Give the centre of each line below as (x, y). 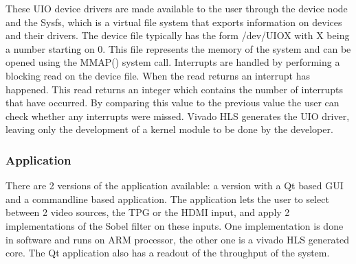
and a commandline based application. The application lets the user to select (167, 199)
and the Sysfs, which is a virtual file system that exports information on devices (174, 22)
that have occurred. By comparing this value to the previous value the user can (173, 103)
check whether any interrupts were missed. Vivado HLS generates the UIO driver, (178, 116)
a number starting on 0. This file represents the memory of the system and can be (178, 48)
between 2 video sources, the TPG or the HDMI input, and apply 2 (148, 212)
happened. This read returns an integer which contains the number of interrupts (175, 89)
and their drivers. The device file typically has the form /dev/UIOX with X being (178, 35)
